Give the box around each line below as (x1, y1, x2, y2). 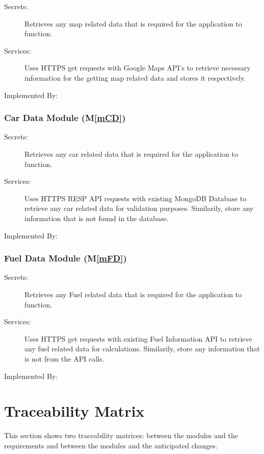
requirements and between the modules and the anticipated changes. (4, 440, 218, 450)
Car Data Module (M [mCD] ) (4, 111, 126, 124)
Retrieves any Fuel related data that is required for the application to (24, 289, 242, 299)
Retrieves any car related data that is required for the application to (24, 148, 239, 159)
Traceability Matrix (4, 400, 145, 421)
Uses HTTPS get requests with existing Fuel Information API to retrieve (24, 333, 252, 344)
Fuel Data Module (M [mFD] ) (4, 252, 127, 265)
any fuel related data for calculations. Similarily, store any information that (24, 343, 260, 354)
